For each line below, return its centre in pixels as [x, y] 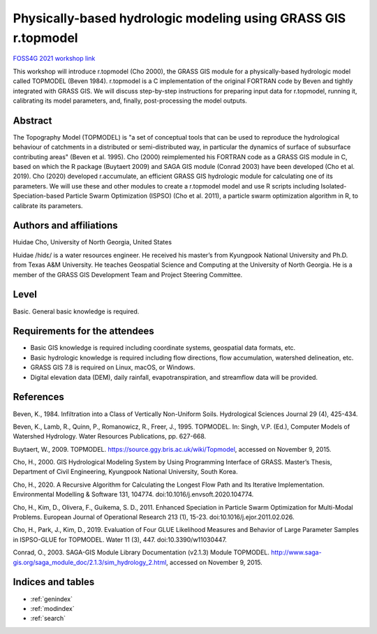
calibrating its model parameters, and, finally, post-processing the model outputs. [130, 101]
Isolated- [334, 186]
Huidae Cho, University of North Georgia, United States [93, 242]
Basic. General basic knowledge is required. [76, 311]
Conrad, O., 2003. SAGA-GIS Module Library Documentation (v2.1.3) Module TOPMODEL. [141, 552]
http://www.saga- [296, 552]
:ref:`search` [48, 619]
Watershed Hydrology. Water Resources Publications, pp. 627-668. [110, 436]
